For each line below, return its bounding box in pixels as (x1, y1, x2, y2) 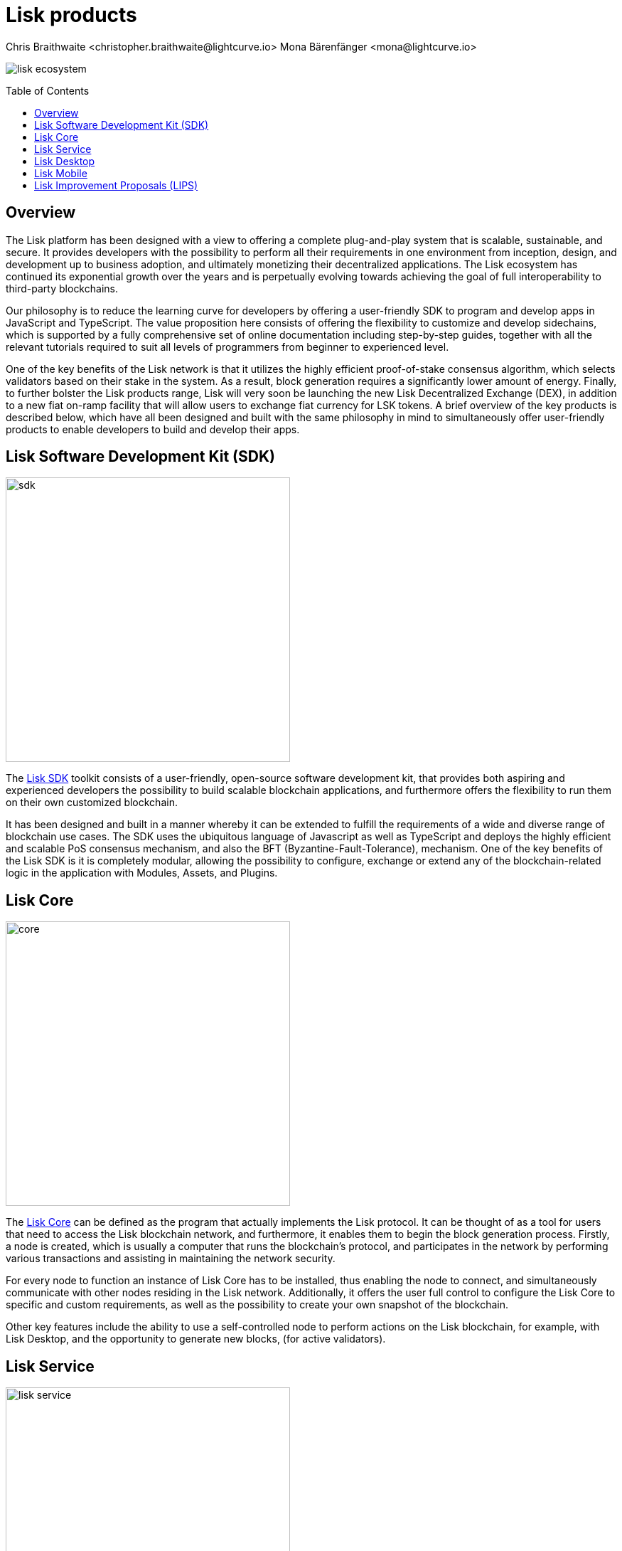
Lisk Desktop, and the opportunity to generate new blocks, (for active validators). (6, 1333, 386, 1345)
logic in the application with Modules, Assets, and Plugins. (6, 867, 278, 879)
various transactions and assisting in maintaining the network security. (6, 1252, 336, 1265)
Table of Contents (6, 84, 90, 97)
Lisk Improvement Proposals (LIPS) (34, 179, 198, 191)
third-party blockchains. (6, 282, 118, 295)
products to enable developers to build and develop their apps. (6, 423, 300, 435)
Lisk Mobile (34, 166, 87, 179)
